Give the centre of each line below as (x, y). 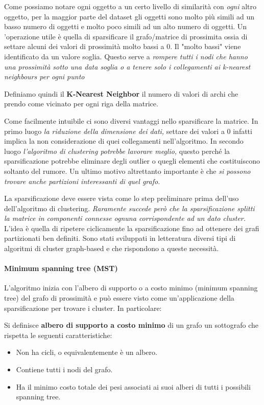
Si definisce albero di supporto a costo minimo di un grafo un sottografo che (131, 325)
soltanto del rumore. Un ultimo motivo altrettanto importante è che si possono (127, 171)
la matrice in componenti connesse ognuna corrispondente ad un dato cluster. (125, 218)
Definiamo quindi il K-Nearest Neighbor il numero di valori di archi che (121, 93)
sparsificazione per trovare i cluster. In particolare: (83, 308)
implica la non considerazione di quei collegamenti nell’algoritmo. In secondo (124, 141)
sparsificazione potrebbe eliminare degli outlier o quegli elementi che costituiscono (132, 161)
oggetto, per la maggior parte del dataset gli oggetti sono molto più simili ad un (129, 16)
